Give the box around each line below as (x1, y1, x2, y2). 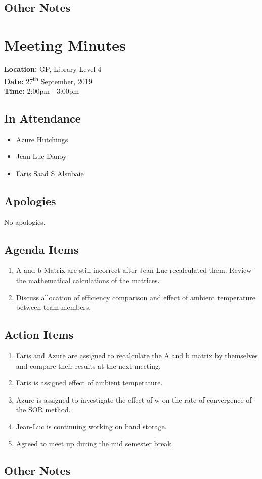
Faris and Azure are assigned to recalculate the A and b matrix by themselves (16, 350, 258, 361)
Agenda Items (4, 241, 79, 257)
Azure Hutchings (16, 134, 68, 144)
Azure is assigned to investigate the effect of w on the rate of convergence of (16, 394, 252, 405)
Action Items (4, 327, 74, 342)
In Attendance (4, 110, 81, 126)
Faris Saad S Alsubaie (16, 168, 84, 178)
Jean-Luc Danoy (16, 151, 67, 162)
